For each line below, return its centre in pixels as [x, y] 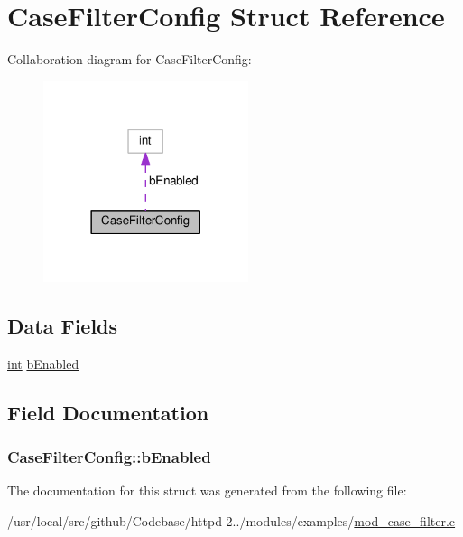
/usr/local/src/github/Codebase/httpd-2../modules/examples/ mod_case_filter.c [231, 520]
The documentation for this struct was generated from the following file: [207, 490]
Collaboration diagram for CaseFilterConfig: [130, 59]
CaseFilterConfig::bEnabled [109, 456]
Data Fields [63, 325]
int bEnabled [43, 363]
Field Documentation [108, 412]
